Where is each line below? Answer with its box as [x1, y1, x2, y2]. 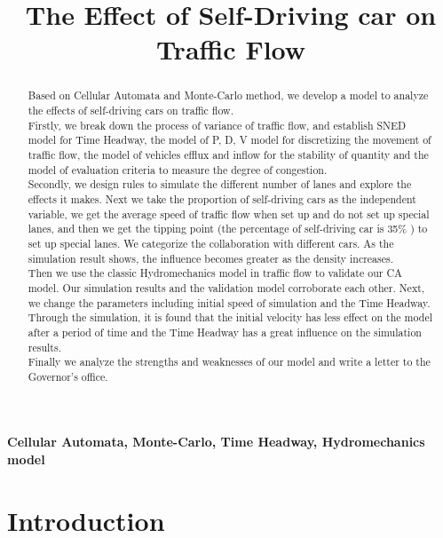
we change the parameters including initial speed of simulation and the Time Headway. [28, 295, 431, 310]
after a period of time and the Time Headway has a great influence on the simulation [28, 324, 422, 339]
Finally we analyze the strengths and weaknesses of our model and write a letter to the [28, 354, 431, 369]
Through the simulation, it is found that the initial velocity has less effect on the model [28, 310, 432, 325]
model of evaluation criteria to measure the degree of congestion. [28, 162, 328, 177]
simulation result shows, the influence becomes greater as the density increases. [28, 250, 394, 265]
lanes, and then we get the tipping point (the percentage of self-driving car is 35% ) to [28, 221, 428, 236]
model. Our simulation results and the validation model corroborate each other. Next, [28, 280, 425, 295]
